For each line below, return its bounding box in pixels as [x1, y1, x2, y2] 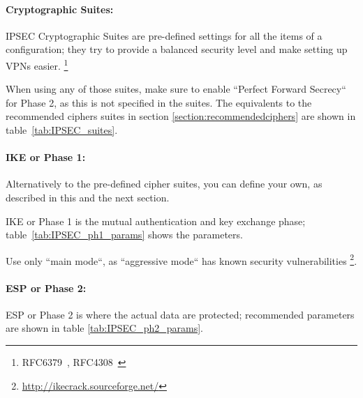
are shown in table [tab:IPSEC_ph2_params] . [6, 321, 204, 335]
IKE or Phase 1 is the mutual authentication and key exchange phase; [6, 213, 306, 228]
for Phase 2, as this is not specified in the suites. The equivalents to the [6, 95, 312, 109]
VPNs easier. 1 [6, 56, 68, 72]
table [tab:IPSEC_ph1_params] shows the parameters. [6, 227, 243, 242]
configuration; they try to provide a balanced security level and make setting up [6, 42, 348, 56]
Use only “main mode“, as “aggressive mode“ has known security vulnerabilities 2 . [6, 251, 357, 268]
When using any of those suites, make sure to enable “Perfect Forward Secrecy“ [6, 82, 346, 96]
